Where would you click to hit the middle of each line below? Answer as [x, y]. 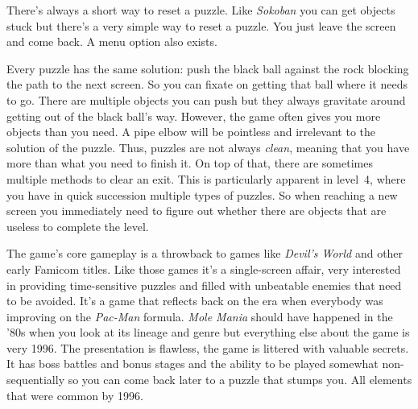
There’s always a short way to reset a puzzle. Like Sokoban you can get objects [201, 10]
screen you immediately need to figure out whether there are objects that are [197, 211]
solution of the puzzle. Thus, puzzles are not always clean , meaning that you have [208, 147]
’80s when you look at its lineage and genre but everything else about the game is [208, 332]
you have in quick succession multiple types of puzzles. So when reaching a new [202, 194]
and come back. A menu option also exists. [112, 41]
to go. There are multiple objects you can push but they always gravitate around [206, 99]
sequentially [36, 380]
